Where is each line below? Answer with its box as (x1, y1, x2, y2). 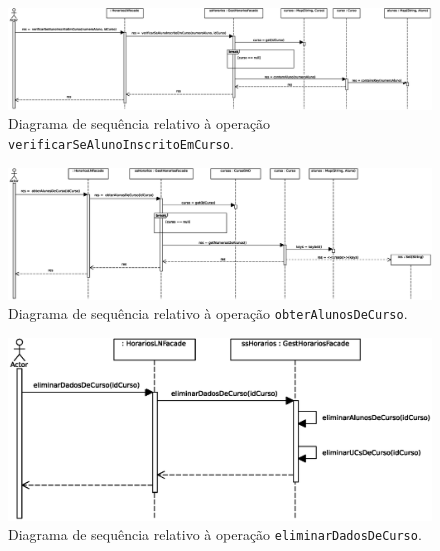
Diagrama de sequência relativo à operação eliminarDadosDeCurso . (8, 524, 422, 545)
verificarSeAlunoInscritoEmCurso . (8, 133, 234, 154)
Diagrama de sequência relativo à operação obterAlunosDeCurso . (8, 303, 408, 324)
